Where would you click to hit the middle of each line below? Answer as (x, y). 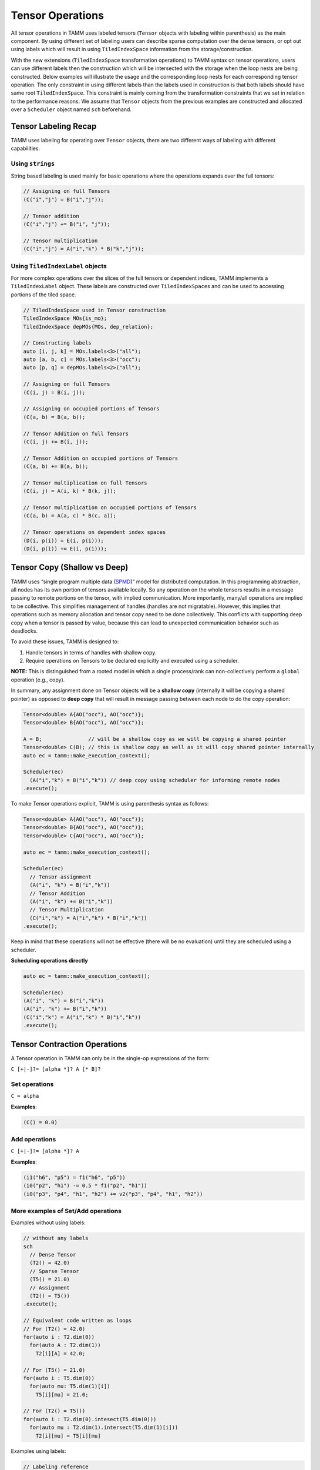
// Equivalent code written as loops (78, 1321)
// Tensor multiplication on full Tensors (85, 483)
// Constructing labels (58, 343)
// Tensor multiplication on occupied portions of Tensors (110, 508)
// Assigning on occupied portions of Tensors (91, 409)
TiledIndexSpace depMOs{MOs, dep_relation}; (88, 327)
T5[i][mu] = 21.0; (62, 1394)
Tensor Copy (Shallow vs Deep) (70, 567)
